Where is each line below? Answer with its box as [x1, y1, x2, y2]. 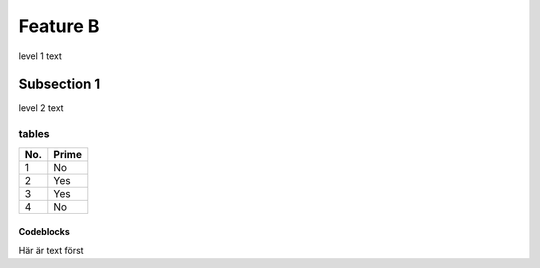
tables [18, 127, 50, 141]
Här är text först [18, 244, 84, 256]
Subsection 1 [18, 76, 101, 93]
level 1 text [18, 50, 62, 62]
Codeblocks [18, 226, 70, 238]
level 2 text [18, 102, 64, 114]
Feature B [18, 15, 100, 37]
